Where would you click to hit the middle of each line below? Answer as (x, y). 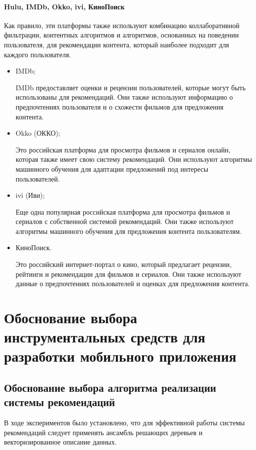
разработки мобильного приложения (120, 356)
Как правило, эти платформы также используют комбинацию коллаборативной (122, 25)
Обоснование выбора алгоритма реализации (110, 387)
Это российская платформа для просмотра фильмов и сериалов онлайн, (123, 149)
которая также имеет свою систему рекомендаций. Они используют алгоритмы (134, 159)
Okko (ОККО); (38, 133)
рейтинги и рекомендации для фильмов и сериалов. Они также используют (128, 274)
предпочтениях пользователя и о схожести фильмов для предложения (120, 106)
